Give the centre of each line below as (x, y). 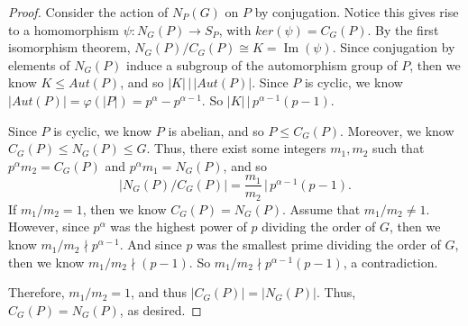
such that (399, 148)
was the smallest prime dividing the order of (319, 244)
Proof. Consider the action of (88, 12)
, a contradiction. (390, 262)
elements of (39, 64)
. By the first (403, 29)
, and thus (158, 292)
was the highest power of (179, 226)
